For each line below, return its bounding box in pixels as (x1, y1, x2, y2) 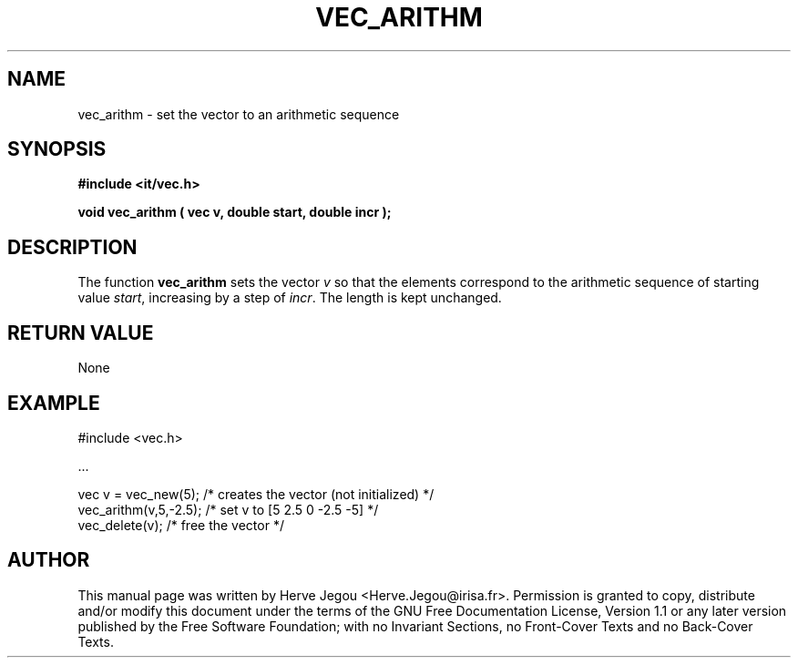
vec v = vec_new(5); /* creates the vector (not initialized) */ (77, 486, 435, 502)
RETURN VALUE (7, 321, 154, 344)
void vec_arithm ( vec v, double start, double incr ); (77, 204, 392, 220)
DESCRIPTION (7, 235, 138, 259)
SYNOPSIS (7, 138, 107, 161)
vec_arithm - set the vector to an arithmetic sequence (77, 106, 400, 122)
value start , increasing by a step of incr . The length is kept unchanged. (77, 290, 502, 306)
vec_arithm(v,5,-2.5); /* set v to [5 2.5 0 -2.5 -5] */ (77, 501, 379, 517)
